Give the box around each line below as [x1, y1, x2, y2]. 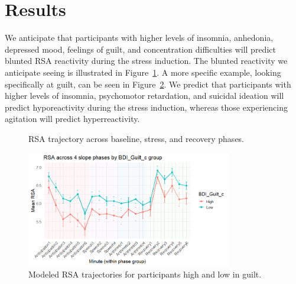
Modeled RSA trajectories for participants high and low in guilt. [28, 268, 262, 280]
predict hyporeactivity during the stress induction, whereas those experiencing [5, 101, 288, 113]
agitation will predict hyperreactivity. [5, 112, 140, 125]
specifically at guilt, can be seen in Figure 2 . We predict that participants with [5, 78, 291, 90]
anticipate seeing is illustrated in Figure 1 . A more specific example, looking [5, 66, 281, 78]
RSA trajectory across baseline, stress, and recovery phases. [28, 132, 245, 144]
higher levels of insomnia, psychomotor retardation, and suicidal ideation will [5, 89, 284, 102]
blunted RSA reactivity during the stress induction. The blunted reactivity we [5, 54, 288, 67]
